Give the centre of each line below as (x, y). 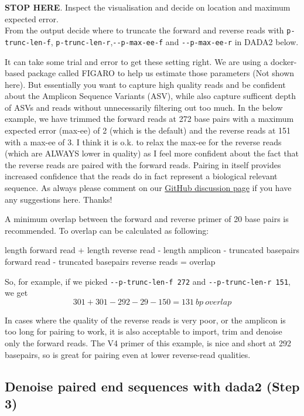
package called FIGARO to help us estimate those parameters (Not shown (161, 73)
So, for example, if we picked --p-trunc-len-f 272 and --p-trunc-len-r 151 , (148, 281)
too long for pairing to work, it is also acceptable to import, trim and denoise (144, 331)
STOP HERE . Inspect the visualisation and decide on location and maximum (148, 7)
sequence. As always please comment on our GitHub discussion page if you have (148, 188)
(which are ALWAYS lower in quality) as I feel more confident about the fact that (152, 153)
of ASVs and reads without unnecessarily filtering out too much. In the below (144, 107)
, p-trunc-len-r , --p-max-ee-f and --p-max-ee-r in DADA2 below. (175, 41)
